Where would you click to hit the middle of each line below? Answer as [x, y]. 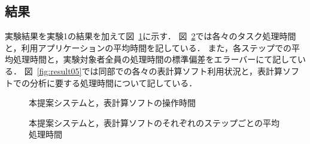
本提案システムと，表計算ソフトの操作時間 [113, 103]
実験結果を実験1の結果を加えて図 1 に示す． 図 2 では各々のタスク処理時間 [151, 36]
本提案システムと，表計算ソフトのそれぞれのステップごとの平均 [154, 122]
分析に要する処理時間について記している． [113, 82]
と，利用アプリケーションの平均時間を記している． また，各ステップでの [148, 47]
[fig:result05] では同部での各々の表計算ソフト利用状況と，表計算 [159, 71]
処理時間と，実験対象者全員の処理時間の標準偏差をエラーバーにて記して [155, 59]
